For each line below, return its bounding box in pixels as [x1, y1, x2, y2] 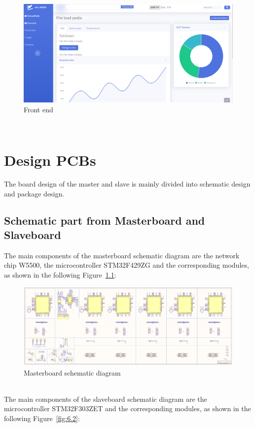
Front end [24, 104, 53, 114]
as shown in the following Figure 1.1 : [4, 270, 116, 280]
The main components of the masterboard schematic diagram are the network [4, 250, 240, 260]
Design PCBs [4, 150, 96, 170]
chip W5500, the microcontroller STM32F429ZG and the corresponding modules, [4, 260, 249, 270]
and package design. [4, 188, 65, 198]
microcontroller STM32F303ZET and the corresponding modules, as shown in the [4, 403, 251, 414]
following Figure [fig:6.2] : [4, 413, 80, 423]
